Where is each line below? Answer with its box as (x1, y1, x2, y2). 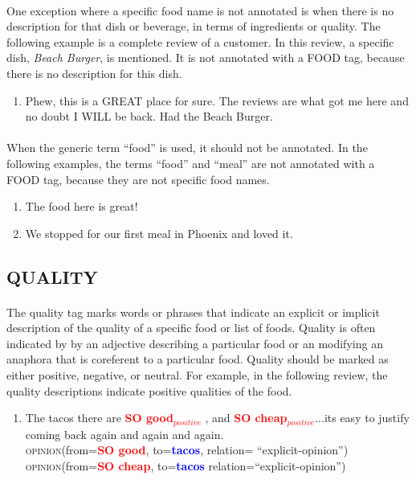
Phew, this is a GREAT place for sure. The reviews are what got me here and (25, 92, 409, 109)
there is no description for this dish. (6, 64, 182, 81)
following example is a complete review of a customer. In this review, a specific (6, 33, 394, 50)
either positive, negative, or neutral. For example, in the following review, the (6, 367, 388, 384)
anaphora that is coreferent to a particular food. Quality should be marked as (6, 351, 389, 367)
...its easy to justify (315, 409, 410, 426)
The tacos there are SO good (25, 409, 173, 426)
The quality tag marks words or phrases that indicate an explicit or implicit (6, 303, 380, 320)
